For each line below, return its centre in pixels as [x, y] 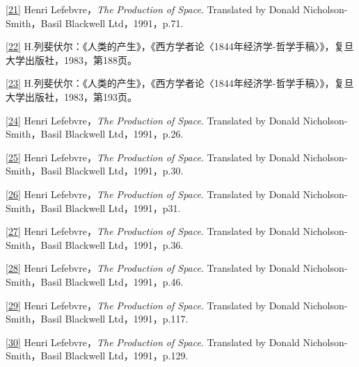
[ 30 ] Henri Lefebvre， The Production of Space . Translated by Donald [153, 342]
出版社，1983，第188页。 [81, 59]
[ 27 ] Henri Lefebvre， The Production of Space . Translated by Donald [153, 231]
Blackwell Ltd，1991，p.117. [127, 319]
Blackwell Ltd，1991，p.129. [127, 356]
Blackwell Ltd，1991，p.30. [124, 171]
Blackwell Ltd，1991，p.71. [124, 23]
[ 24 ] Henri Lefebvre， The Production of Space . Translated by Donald [153, 120]
